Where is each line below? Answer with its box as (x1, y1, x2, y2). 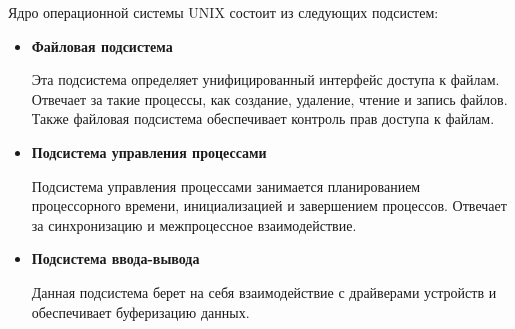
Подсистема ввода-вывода (31, 248, 200, 269)
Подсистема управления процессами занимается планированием (31, 175, 421, 196)
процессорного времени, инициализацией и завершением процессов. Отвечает (31, 195, 507, 216)
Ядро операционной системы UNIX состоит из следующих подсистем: (8, 2, 439, 22)
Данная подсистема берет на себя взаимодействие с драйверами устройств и (31, 281, 497, 302)
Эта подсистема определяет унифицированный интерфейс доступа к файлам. (31, 69, 500, 90)
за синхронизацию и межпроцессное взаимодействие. (31, 214, 357, 235)
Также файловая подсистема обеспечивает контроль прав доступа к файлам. (31, 108, 495, 129)
